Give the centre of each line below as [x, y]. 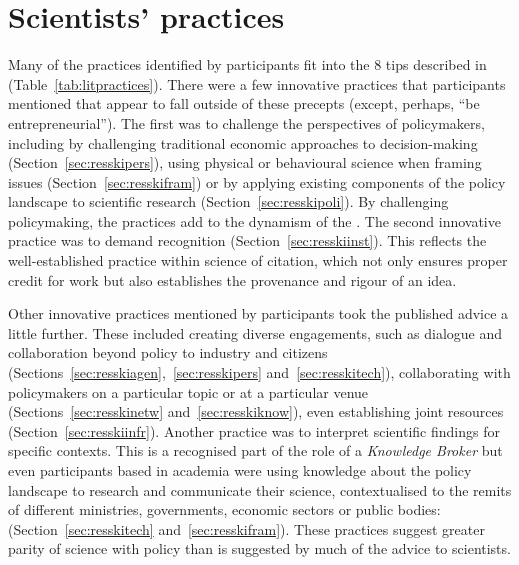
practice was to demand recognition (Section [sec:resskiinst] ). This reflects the [247, 240]
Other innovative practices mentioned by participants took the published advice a [258, 313]
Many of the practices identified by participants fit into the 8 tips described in [247, 64]
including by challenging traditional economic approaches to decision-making [243, 142]
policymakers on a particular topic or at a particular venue [188, 391]
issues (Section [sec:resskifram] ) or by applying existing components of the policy [257, 181]
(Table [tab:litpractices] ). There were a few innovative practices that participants [257, 83]
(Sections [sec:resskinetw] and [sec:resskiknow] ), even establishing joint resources [256, 411]
